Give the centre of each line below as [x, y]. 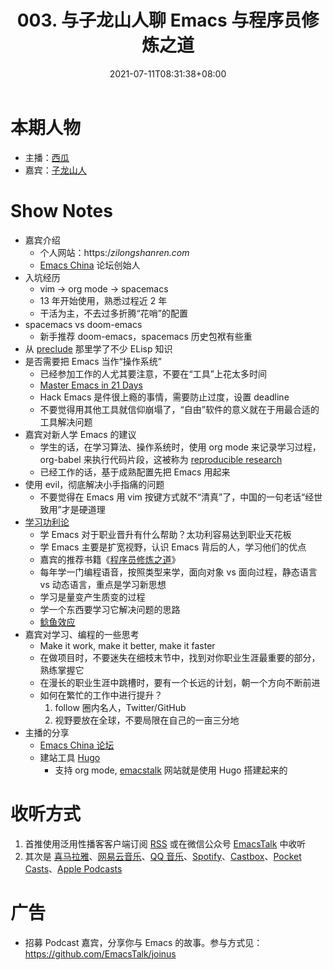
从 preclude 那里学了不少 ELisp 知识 [98, 348]
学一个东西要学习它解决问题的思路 [110, 609]
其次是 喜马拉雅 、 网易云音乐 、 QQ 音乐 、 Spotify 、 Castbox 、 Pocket [163, 856]
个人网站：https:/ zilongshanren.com [114, 252]
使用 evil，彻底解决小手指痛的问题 [94, 484]
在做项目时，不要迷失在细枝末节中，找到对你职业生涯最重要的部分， [180, 657]
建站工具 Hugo [70, 757]
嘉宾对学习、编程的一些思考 [82, 634]
